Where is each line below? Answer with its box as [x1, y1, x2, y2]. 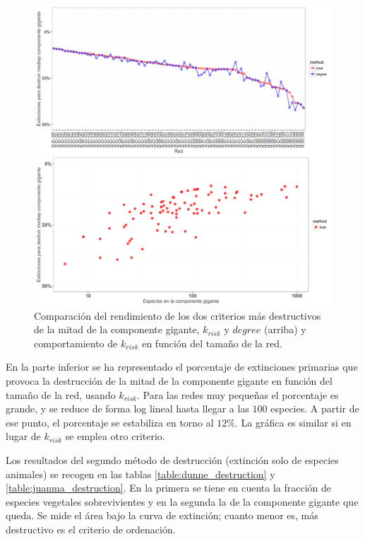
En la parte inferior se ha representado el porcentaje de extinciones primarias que [6, 359, 358, 374]
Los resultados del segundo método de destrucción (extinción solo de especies [6, 452, 339, 467]
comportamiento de [34, 335, 118, 350]
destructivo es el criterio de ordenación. [6, 521, 176, 536]
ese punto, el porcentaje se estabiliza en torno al [6, 415, 214, 429]
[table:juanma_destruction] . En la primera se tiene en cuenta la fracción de [6, 480, 331, 495]
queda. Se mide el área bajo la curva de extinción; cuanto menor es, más [6, 508, 318, 523]
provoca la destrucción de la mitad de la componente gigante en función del [6, 373, 333, 388]
